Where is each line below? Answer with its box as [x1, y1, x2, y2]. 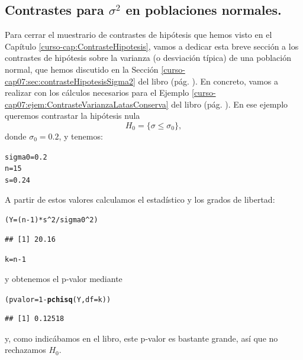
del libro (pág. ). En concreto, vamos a [138, 74, 278, 87]
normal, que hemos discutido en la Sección [5, 63, 159, 75]
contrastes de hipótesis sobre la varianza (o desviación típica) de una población [5, 51, 291, 64]
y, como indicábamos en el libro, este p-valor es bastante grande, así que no [5, 332, 278, 344]
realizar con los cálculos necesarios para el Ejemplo [5, 86, 189, 99]
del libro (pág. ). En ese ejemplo [171, 98, 288, 110]
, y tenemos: [59, 129, 103, 142]
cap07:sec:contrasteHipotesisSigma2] [5, 74, 136, 87]
